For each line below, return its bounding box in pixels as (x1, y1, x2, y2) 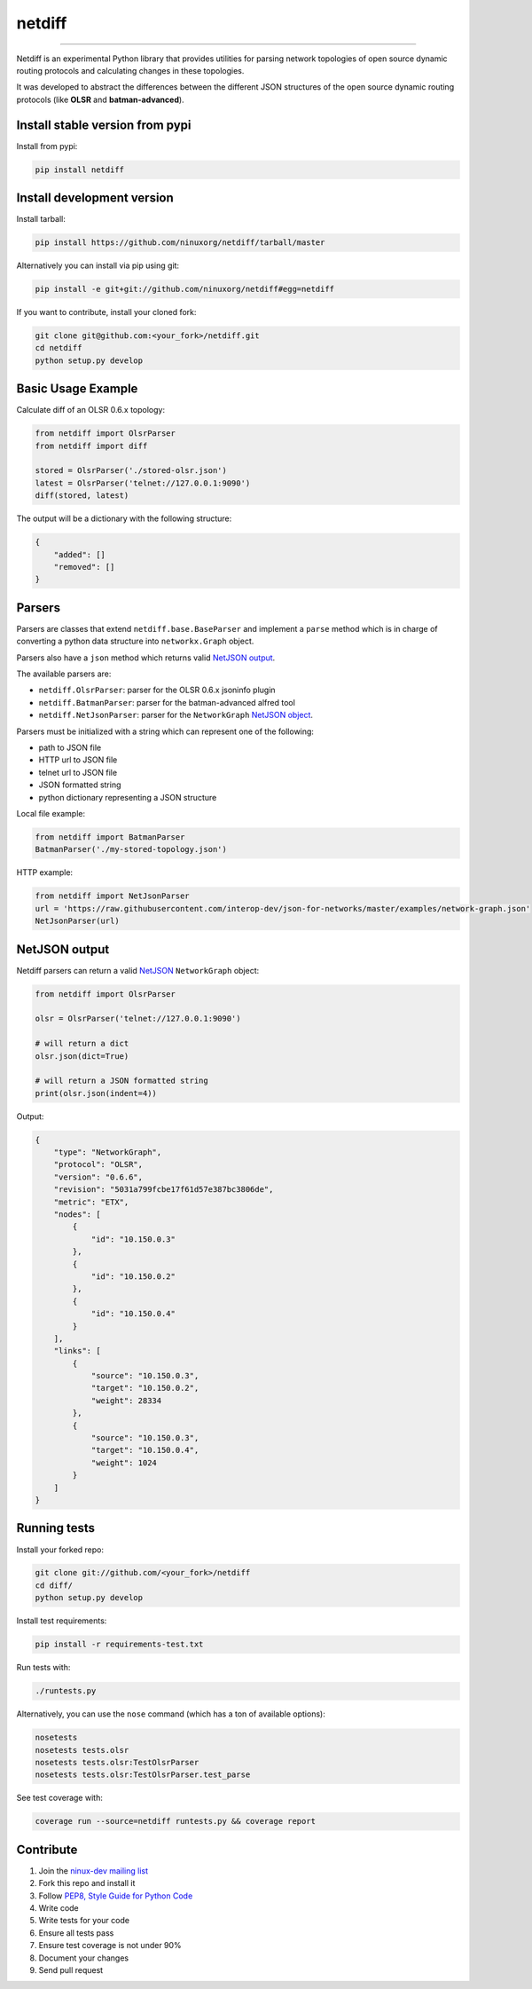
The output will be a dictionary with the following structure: (16, 513, 232, 524)
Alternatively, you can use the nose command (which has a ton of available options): (16, 1709, 325, 1719)
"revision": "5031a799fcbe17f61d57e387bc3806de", (53, 1185, 274, 1195)
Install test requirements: (16, 1615, 107, 1626)
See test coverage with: (16, 1793, 104, 1804)
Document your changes (38, 1953, 129, 1963)
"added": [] (53, 549, 106, 559)
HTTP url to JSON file (38, 754, 118, 765)
